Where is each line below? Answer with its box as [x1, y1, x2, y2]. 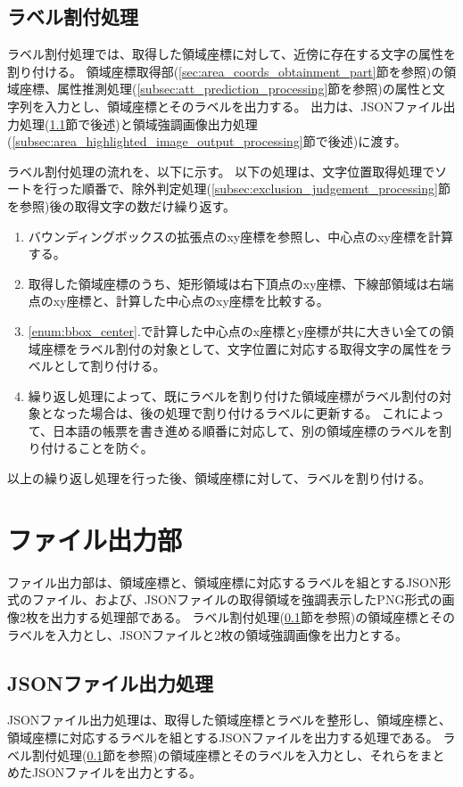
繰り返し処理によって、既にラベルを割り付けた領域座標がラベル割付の [28, 386, 439, 405]
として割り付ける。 [53, 357, 166, 375]
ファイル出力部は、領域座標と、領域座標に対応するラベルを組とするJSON [7, 572, 439, 591]
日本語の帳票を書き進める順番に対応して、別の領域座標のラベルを [53, 421, 439, 439]
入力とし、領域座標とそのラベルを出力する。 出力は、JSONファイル [44, 96, 443, 115]
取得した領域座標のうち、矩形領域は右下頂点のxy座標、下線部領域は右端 [28, 274, 454, 292]
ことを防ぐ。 [78, 439, 153, 457]
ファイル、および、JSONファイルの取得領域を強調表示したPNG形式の [31, 590, 442, 609]
